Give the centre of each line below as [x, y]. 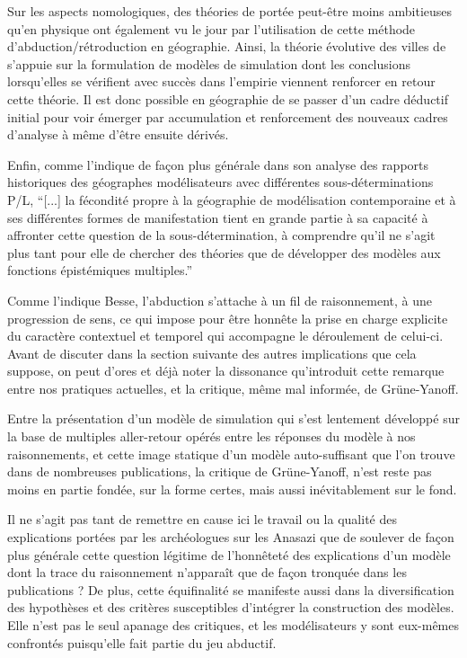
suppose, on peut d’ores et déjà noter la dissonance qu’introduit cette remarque [226, 371]
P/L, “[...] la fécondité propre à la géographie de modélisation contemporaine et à [232, 199]
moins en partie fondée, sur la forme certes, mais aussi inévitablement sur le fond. [232, 489]
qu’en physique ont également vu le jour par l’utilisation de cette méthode [211, 28]
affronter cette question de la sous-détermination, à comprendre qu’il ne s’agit [221, 235]
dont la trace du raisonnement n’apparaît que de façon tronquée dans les [207, 572]
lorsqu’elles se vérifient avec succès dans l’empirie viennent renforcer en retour [221, 81]
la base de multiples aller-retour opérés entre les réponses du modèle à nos [211, 436]
